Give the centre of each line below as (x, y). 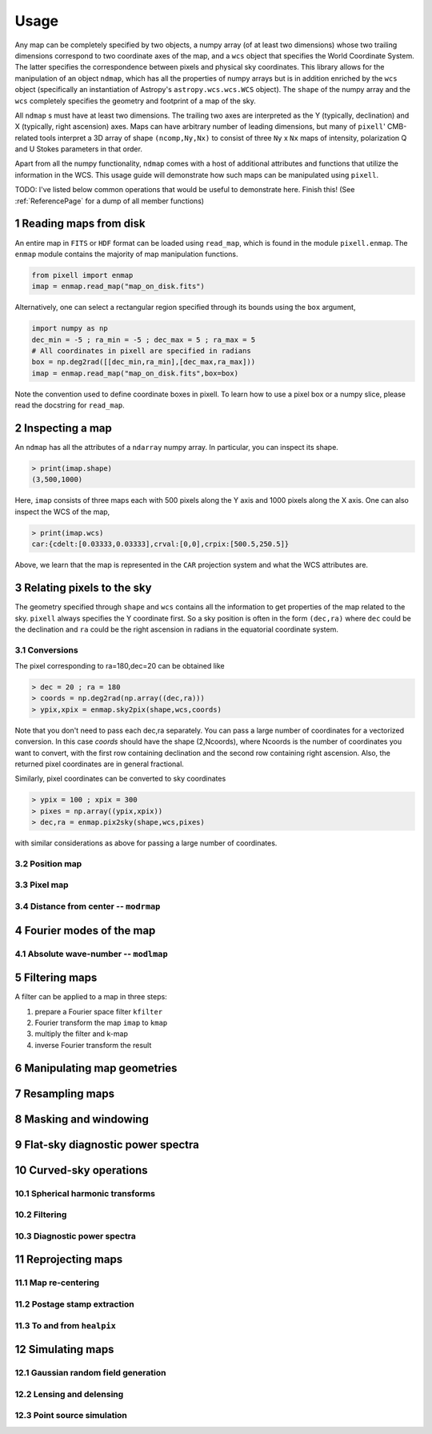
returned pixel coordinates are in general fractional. (99, 764)
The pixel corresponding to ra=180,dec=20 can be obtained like (120, 666)
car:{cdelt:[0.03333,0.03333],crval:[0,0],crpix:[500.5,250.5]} (160, 544)
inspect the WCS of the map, (62, 512)
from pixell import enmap (82, 275)
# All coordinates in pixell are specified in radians (141, 351)
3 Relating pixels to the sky (83, 588)
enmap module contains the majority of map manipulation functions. (126, 254)
